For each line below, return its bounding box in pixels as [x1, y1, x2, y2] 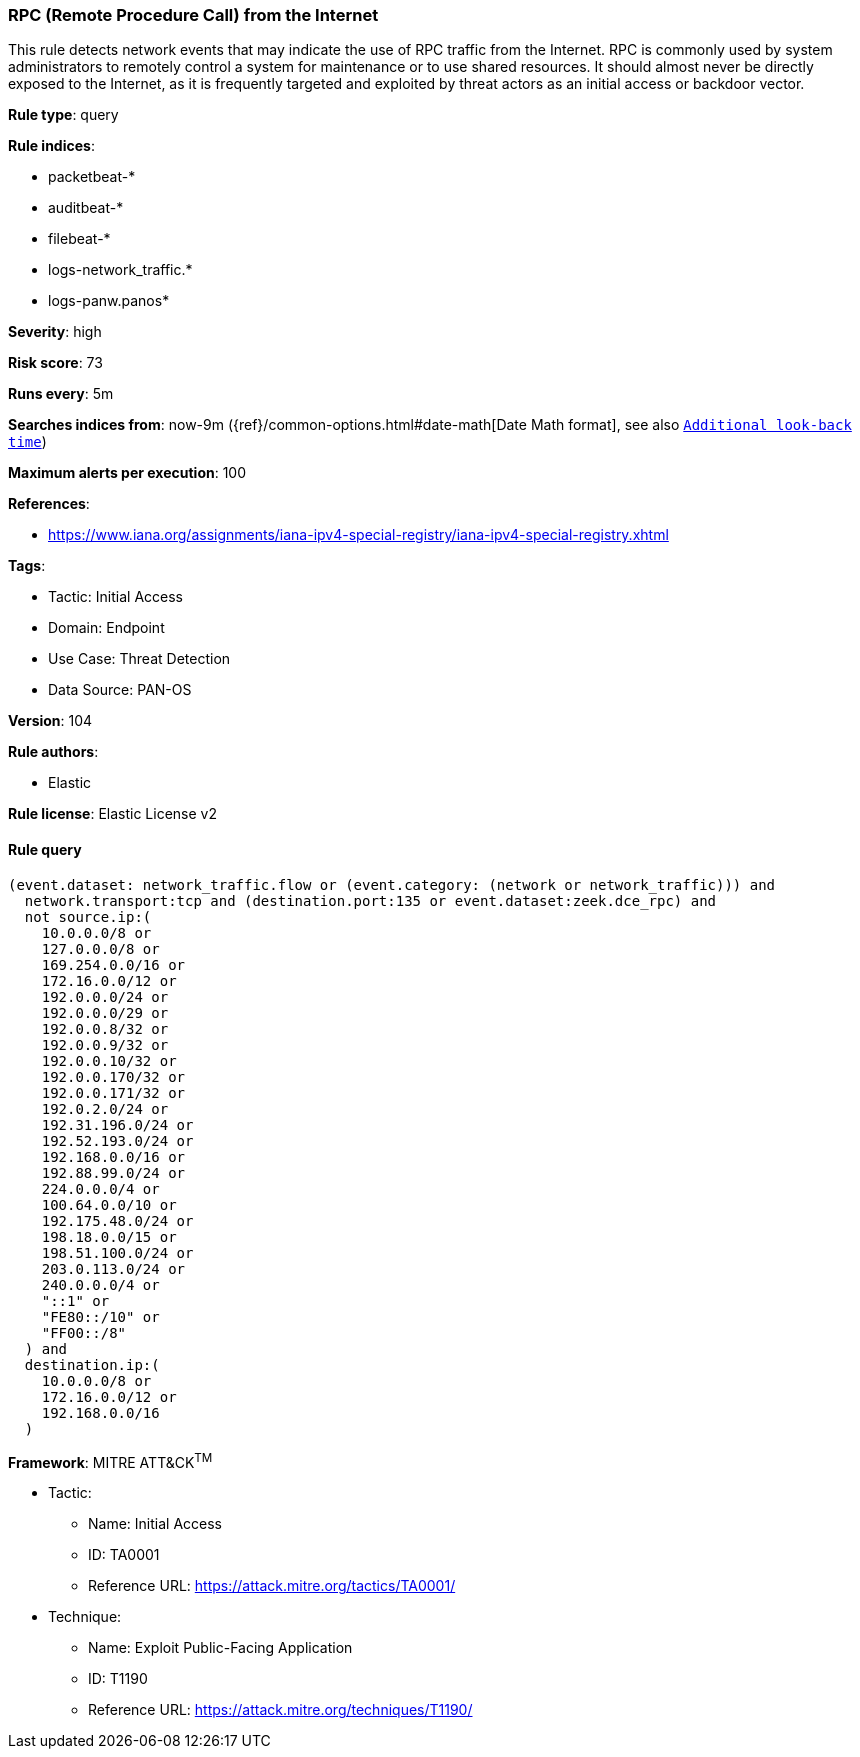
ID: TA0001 [88, 1546, 160, 1564]
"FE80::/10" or [41, 1308, 160, 1325]
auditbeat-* [48, 199, 124, 217]
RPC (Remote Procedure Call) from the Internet [8, 5, 379, 25]
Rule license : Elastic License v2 [8, 805, 217, 823]
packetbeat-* [48, 168, 136, 186]
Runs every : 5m [8, 385, 114, 403]
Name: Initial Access [88, 1515, 222, 1533]
